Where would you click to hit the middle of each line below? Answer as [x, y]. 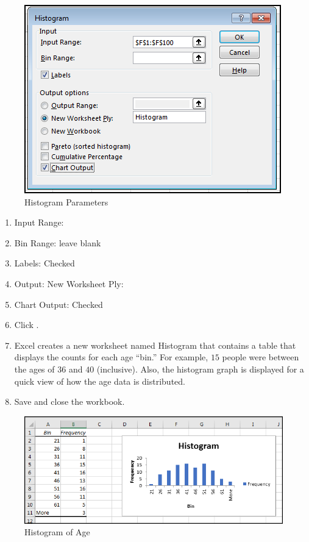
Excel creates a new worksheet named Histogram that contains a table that [155, 345]
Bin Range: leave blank [58, 242]
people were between [261, 357]
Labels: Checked [44, 263]
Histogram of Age [57, 532]
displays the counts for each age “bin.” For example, [111, 357]
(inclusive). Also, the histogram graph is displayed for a [200, 369]
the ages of [34, 369]
